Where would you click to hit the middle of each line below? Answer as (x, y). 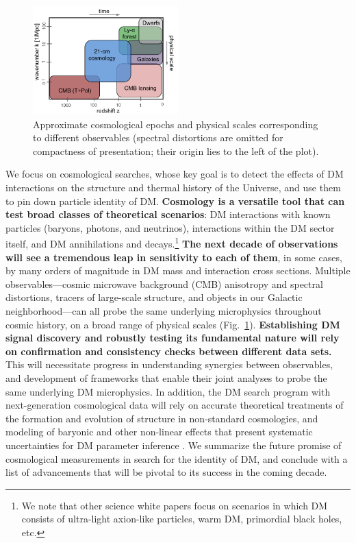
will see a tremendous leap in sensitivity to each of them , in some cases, (174, 257)
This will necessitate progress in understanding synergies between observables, (169, 364)
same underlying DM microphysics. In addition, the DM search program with (168, 391)
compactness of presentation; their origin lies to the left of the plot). (176, 150)
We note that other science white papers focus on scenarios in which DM (175, 505)
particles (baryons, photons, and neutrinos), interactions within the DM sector (170, 227)
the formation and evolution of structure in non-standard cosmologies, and (162, 418)
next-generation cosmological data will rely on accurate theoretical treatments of (175, 405)
